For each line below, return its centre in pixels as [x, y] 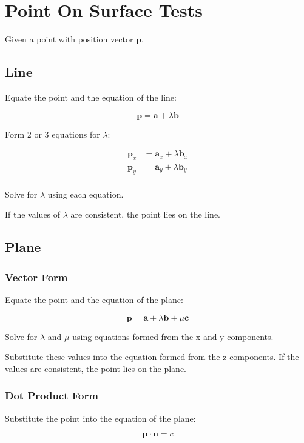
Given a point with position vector [69, 39]
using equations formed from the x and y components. [173, 336]
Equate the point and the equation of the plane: [94, 299]
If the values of [33, 214]
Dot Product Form [52, 395]
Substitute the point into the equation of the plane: [100, 418]
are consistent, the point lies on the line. [145, 214]
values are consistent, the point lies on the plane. [96, 368]
